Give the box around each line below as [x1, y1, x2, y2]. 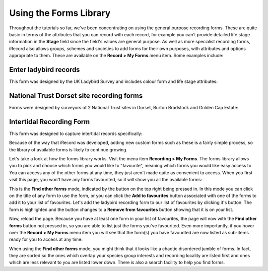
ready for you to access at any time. [9, 236, 83, 243]
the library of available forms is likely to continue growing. [9, 146, 128, 152]
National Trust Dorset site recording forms [9, 91, 143, 100]
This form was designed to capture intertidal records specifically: [9, 131, 142, 136]
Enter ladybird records [9, 65, 80, 74]
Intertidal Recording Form [9, 117, 90, 126]
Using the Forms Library [9, 7, 111, 18]
